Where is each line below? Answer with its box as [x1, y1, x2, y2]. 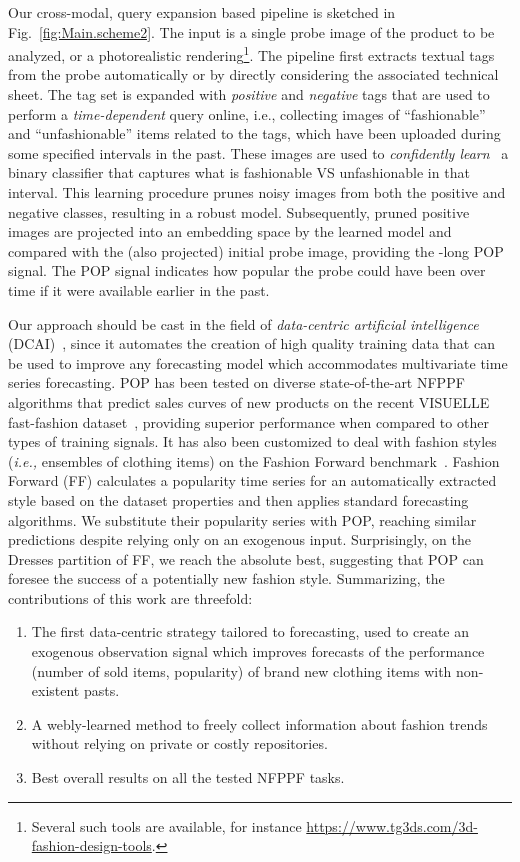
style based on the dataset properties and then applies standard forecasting [8, 489, 469, 510]
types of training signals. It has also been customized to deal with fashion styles [8, 431, 497, 452]
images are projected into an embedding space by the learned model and [8, 221, 452, 242]
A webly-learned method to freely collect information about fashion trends [31, 713, 488, 734]
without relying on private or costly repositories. [31, 733, 328, 754]
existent [31, 680, 80, 701]
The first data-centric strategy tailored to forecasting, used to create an [31, 621, 470, 642]
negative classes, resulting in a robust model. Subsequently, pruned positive [8, 201, 470, 222]
